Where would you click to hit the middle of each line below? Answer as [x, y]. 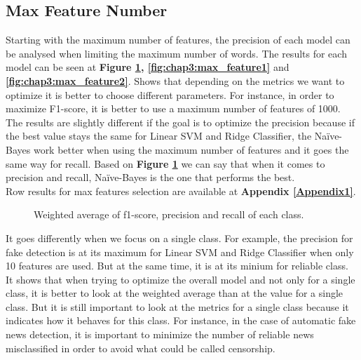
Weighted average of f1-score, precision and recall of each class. [169, 214]
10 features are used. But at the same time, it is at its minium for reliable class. [177, 266]
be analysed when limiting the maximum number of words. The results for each [176, 53]
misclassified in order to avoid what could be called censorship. [141, 348]
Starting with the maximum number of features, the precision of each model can [178, 40]
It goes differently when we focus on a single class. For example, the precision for [179, 238]
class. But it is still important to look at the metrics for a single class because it [177, 306]
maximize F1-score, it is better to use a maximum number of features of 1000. [173, 108]
